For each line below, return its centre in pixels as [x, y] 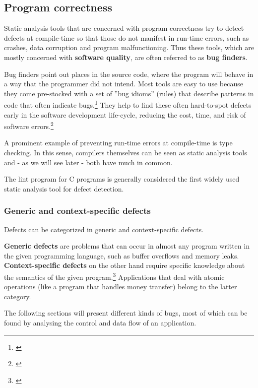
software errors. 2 [29, 125]
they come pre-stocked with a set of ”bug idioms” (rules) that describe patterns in [129, 93]
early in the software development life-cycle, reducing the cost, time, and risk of [125, 114]
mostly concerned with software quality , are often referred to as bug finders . [126, 57]
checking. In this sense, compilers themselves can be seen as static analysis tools [126, 153]
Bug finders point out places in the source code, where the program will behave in [129, 74]
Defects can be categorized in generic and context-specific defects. [104, 229]
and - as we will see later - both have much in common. [88, 162]
